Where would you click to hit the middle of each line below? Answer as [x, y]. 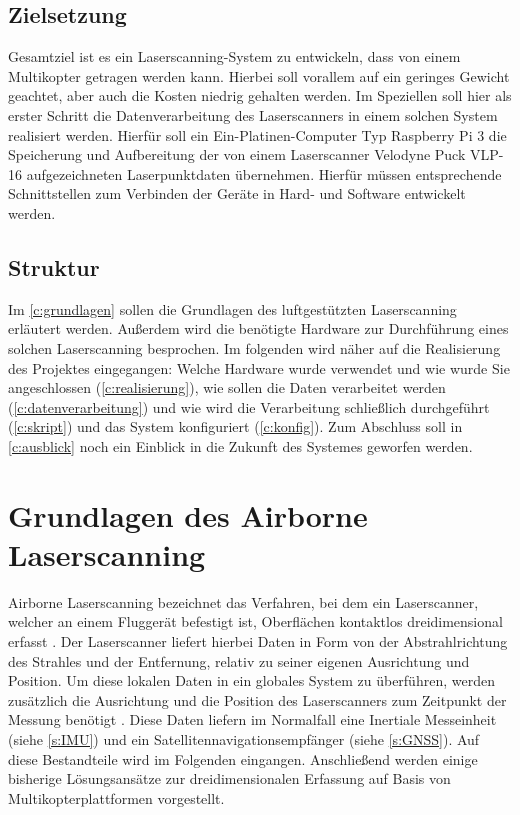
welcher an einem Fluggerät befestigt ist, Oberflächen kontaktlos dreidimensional [255, 621]
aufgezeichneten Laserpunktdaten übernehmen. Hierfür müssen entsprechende [264, 173]
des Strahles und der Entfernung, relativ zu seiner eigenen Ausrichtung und [239, 660]
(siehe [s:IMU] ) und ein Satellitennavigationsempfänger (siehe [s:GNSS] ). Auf [244, 738]
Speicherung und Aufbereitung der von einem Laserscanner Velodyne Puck [237, 154]
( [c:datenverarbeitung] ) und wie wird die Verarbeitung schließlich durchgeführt [249, 406]
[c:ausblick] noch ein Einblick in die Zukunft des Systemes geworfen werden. [240, 445]
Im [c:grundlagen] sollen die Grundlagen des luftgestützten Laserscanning [232, 308]
